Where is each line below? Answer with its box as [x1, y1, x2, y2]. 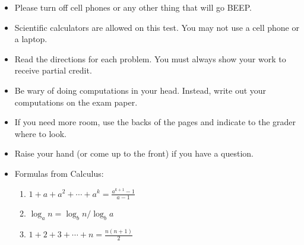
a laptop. [14, 33, 47, 45]
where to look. [14, 127, 66, 139]
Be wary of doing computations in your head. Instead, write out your [14, 84, 267, 96]
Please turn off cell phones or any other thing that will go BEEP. [14, 1, 252, 13]
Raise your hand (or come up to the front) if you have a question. [14, 147, 254, 160]
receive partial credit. [14, 64, 92, 77]
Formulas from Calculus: [14, 167, 104, 179]
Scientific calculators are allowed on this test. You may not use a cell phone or [14, 21, 299, 33]
